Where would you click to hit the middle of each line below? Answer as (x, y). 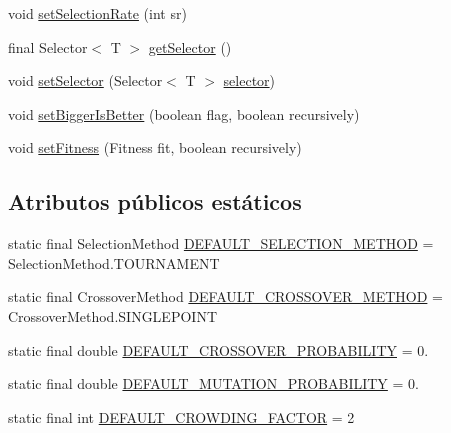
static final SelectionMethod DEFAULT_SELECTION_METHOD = (221, 243)
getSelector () (190, 46)
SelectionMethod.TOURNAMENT (114, 262)
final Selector (48, 46)
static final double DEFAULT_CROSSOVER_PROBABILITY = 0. (218, 349)
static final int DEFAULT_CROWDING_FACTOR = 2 (181, 416)
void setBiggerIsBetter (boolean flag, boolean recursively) (184, 113)
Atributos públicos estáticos (155, 201)
